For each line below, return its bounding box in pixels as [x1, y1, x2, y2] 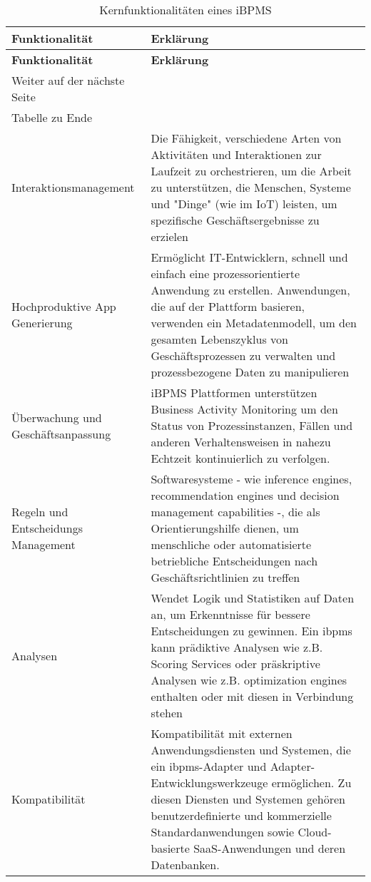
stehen [151, 704, 183, 721]
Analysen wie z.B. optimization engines [151, 672, 347, 688]
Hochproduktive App [11, 298, 116, 314]
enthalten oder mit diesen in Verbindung [151, 688, 354, 704]
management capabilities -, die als [151, 503, 320, 520]
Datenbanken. [151, 856, 220, 873]
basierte [151, 840, 190, 856]
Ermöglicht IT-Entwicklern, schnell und [151, 249, 348, 265]
